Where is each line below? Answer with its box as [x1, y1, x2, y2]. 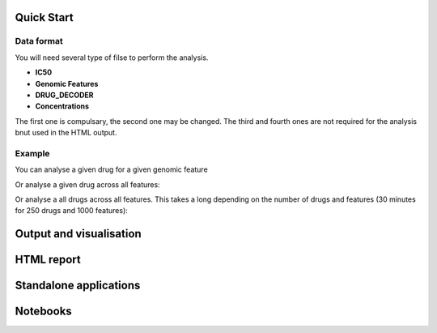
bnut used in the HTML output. [15, 128, 117, 138]
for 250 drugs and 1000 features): [15, 206, 129, 216]
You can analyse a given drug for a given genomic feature [15, 164, 208, 174]
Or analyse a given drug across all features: [15, 179, 161, 190]
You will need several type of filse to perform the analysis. [15, 53, 209, 62]
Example [15, 147, 50, 159]
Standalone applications [15, 279, 141, 292]
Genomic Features [35, 79, 99, 88]
